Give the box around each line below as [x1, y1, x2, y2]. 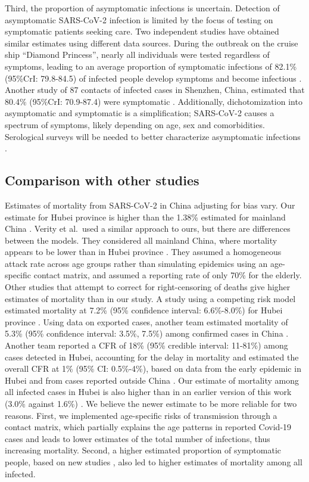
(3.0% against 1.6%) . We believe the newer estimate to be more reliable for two [5, 397, 297, 410]
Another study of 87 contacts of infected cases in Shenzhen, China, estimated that [5, 83, 305, 96]
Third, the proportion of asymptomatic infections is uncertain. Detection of [5, 2, 280, 14]
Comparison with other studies [5, 171, 199, 189]
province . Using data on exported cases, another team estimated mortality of [5, 315, 288, 328]
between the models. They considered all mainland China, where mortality [5, 234, 277, 246]
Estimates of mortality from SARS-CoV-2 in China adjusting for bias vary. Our [5, 198, 295, 211]
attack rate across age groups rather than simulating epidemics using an [5, 257, 268, 269]
